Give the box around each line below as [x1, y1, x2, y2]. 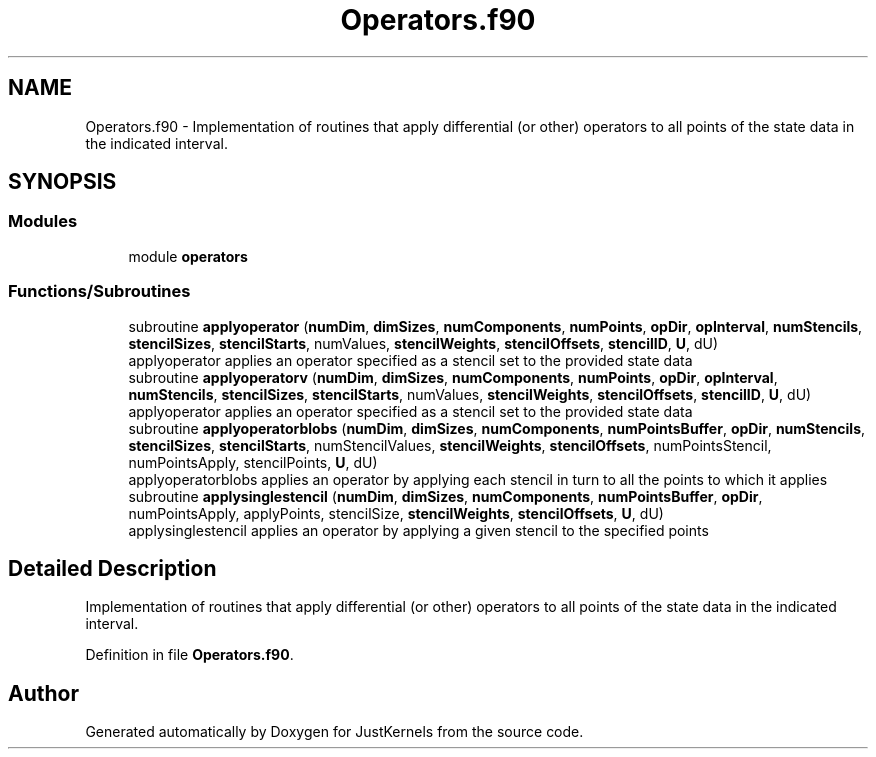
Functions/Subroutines [8, 281, 191, 302]
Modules [8, 211, 78, 232]
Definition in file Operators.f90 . [85, 646, 294, 664]
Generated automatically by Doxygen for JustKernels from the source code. [85, 723, 584, 741]
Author [8, 680, 79, 706]
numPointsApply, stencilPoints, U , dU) [128, 453, 378, 471]
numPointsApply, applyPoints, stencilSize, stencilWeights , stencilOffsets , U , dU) [128, 504, 664, 522]
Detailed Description [8, 555, 217, 581]
